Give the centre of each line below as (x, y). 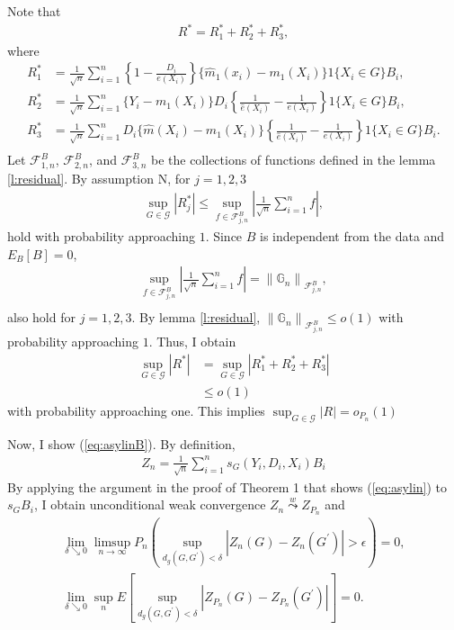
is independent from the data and (352, 236)
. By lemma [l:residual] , (196, 317)
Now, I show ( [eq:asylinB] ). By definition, (121, 443)
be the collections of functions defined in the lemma (293, 160)
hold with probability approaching (101, 236)
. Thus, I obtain (192, 342)
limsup (112, 542)
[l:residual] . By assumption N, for (99, 178)
